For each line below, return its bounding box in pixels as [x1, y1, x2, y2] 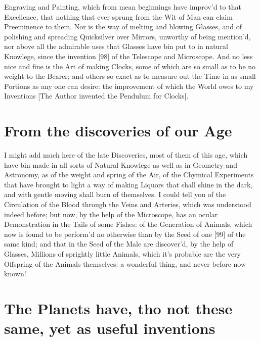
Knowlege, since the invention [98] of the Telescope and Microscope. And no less [4, 51, 253, 61]
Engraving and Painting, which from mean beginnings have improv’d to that [4, 2, 241, 12]
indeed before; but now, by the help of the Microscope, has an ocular [4, 209, 218, 219]
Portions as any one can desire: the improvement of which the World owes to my [4, 80, 254, 91]
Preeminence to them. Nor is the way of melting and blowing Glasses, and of [4, 21, 242, 32]
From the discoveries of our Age [4, 120, 232, 141]
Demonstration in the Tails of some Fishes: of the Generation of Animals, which [4, 219, 252, 229]
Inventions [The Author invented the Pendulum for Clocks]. [4, 90, 189, 101]
